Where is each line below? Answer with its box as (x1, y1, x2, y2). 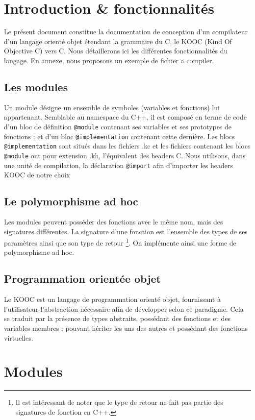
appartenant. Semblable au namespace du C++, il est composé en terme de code (4, 112, 247, 122)
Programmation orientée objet (4, 271, 161, 286)
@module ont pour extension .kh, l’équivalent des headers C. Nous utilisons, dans (4, 150, 246, 160)
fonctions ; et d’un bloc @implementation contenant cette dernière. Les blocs (4, 131, 235, 141)
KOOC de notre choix (4, 170, 70, 180)
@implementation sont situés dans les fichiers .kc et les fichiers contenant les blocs (4, 141, 251, 151)
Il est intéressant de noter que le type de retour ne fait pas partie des (15, 397, 223, 407)
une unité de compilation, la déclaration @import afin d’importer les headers (4, 160, 233, 170)
